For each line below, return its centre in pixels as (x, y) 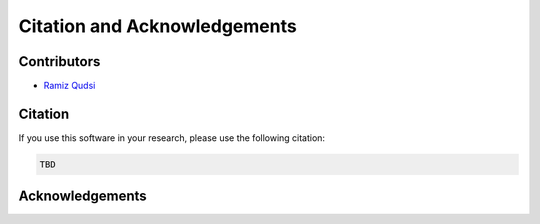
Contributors (59, 61)
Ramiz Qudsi (69, 86)
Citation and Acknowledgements (157, 26)
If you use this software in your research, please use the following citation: (171, 137)
